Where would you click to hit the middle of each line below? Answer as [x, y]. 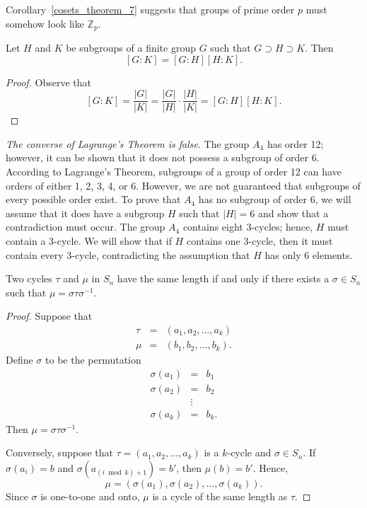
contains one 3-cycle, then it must [260, 241]
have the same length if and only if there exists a [223, 278]
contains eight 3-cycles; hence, [248, 227]
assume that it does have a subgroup [85, 213]
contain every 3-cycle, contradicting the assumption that [128, 254]
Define [19, 360]
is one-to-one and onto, [90, 496]
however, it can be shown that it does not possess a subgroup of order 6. [163, 157]
